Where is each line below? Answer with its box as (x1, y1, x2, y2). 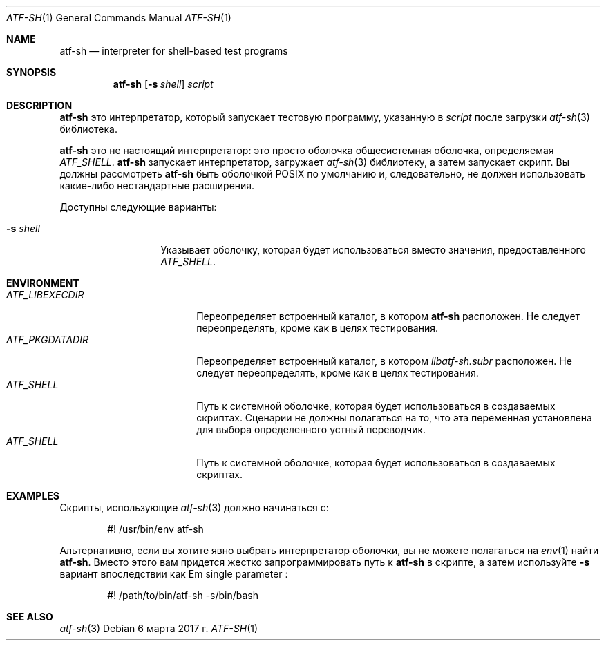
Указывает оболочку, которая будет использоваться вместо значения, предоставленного (160, 244, 586, 256)
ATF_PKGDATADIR (6, 334, 88, 345)
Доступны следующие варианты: (59, 201, 217, 213)
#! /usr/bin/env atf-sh (107, 523, 204, 535)
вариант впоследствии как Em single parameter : (59, 568, 288, 580)
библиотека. (59, 123, 117, 135)
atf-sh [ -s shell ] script (113, 78, 214, 90)
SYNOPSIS (6, 66, 57, 78)
